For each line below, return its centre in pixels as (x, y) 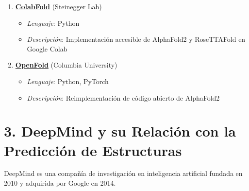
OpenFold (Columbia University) (66, 65)
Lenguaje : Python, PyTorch (68, 81)
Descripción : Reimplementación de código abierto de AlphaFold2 (123, 97)
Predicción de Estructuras (93, 150)
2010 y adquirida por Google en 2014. (60, 183)
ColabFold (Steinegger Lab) (58, 6)
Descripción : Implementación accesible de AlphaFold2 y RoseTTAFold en (136, 39)
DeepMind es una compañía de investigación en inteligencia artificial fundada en (123, 173)
